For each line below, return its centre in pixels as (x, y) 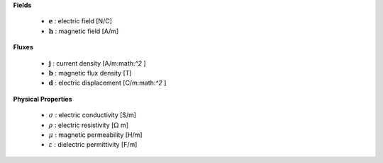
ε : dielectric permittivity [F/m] (93, 145)
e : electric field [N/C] (81, 21)
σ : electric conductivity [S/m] (93, 115)
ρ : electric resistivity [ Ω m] (89, 125)
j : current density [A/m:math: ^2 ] (97, 63)
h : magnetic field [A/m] (84, 31)
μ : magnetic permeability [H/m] (95, 135)
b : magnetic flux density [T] (90, 73)
